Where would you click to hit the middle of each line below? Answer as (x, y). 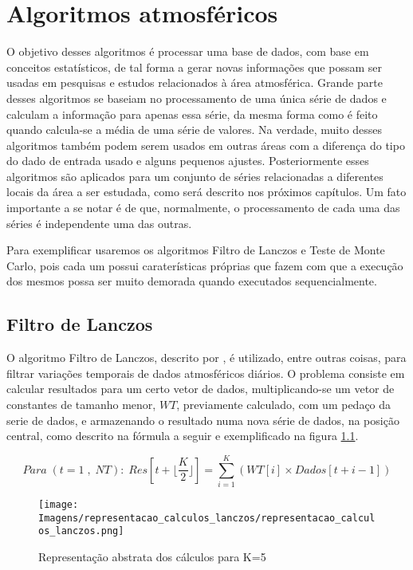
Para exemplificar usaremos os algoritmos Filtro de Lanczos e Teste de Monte (196, 250)
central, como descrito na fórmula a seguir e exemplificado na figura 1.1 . (183, 436)
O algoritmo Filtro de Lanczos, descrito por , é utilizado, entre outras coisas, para (206, 358)
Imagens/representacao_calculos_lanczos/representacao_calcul (207, 518)
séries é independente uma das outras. (99, 223)
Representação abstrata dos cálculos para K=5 (152, 556)
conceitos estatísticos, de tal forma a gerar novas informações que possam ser (194, 67)
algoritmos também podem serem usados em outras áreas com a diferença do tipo (206, 145)
